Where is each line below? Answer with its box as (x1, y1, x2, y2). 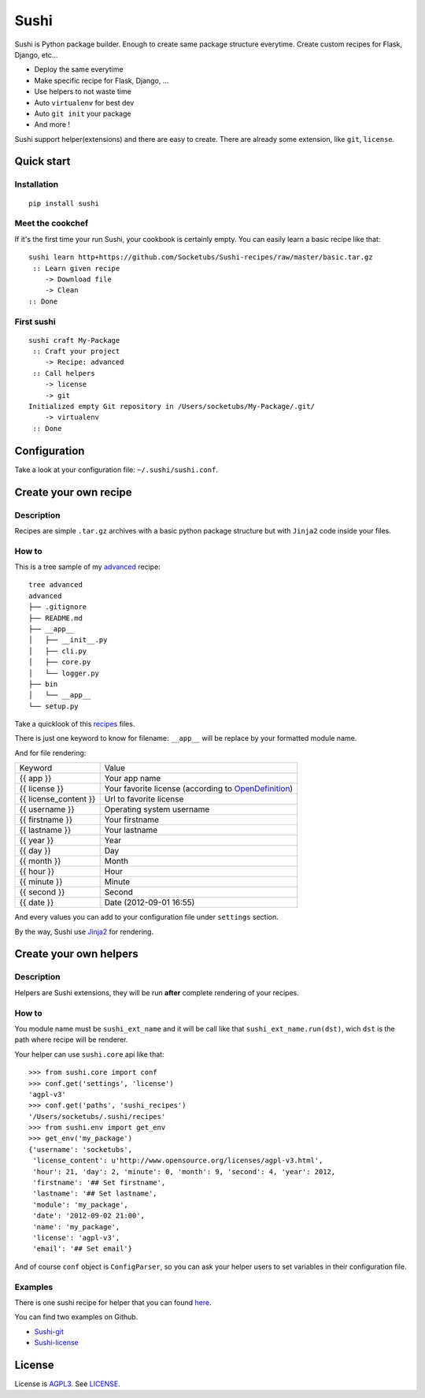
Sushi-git (34, 1326, 65, 1336)
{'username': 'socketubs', (28, 1145, 133, 1154)
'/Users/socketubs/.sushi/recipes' (28, 1112, 166, 1121)
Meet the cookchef (14, 218, 89, 229)
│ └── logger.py (28, 668, 100, 678)
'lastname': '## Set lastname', (32, 1189, 157, 1198)
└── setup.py (28, 701, 79, 711)
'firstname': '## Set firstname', (32, 1178, 166, 1188)
